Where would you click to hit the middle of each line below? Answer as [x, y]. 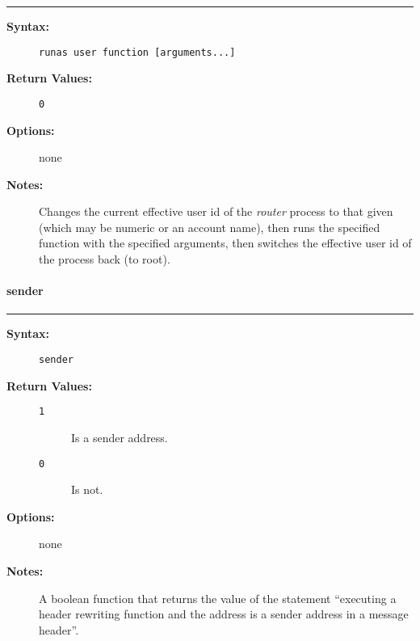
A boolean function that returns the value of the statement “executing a [218, 598]
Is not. [87, 489]
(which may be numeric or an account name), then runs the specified [210, 227]
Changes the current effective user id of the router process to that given [216, 211]
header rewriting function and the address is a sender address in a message [224, 614]
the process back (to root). [105, 259]
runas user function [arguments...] [137, 52]
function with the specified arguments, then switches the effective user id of [225, 243]
